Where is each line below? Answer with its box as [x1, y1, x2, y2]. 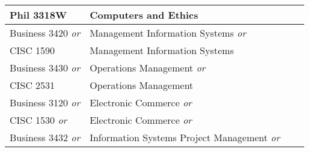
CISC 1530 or [10, 113, 67, 127]
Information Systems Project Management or [90, 130, 280, 144]
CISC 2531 [10, 78, 55, 92]
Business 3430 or [10, 61, 81, 74]
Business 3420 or [10, 26, 81, 40]
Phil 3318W [10, 8, 67, 22]
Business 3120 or [10, 96, 81, 109]
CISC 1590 [10, 43, 55, 57]
